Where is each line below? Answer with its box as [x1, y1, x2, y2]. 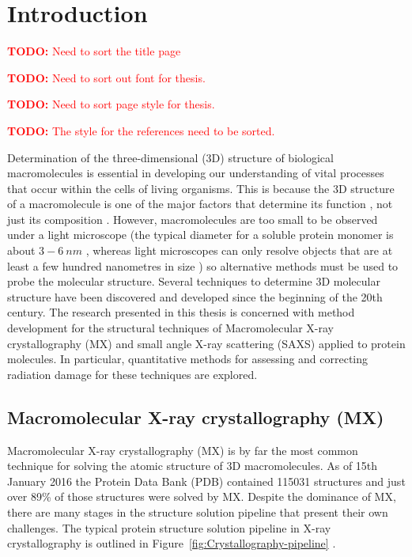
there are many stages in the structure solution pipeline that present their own [7, 503, 388, 520]
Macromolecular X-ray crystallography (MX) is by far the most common [7, 441, 358, 458]
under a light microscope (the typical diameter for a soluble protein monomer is [7, 226, 394, 243]
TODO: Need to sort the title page [7, 43, 181, 59]
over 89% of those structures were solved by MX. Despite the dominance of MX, [7, 488, 396, 505]
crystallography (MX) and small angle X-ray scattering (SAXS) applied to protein [7, 335, 406, 351]
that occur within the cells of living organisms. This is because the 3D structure [7, 180, 395, 196]
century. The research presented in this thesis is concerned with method [7, 304, 355, 320]
